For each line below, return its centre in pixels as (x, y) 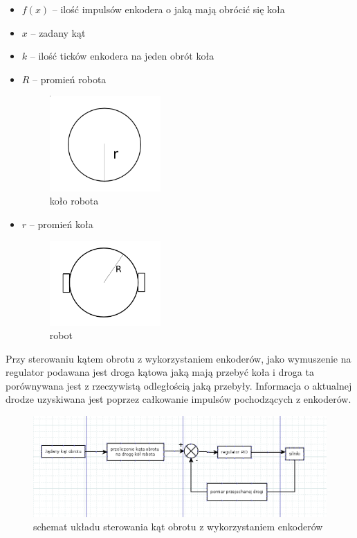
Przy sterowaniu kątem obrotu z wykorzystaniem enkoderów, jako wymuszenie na (178, 358)
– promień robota (70, 79)
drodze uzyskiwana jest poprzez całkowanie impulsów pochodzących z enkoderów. (178, 399)
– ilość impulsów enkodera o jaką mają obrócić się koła (168, 9)
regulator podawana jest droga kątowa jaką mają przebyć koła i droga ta (160, 372)
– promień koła (61, 224)
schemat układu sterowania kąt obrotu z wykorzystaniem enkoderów (178, 527)
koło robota (74, 201)
